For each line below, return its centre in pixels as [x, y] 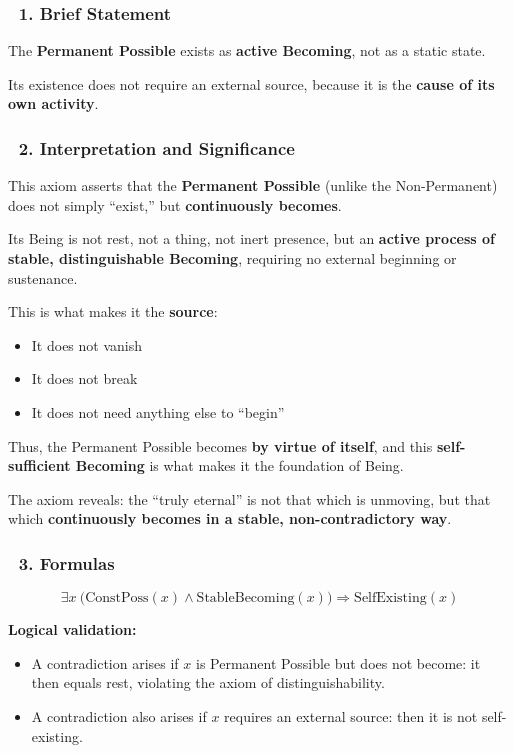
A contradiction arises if [105, 662]
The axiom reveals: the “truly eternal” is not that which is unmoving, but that [249, 498]
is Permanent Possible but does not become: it [338, 662]
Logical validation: [72, 629]
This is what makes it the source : [113, 311]
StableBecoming [245, 598]
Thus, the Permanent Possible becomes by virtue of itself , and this [220, 445]
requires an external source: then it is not [351, 715]
